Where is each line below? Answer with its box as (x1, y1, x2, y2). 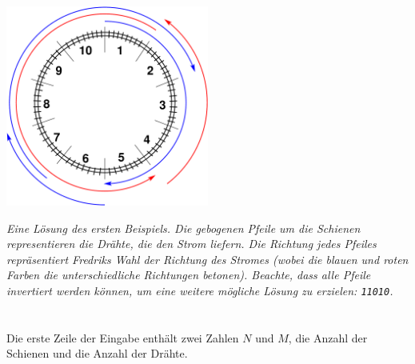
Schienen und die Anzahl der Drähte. (6, 345, 188, 362)
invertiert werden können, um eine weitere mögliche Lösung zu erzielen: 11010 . (6, 282, 393, 299)
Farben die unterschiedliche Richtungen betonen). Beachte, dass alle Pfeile (6, 266, 371, 283)
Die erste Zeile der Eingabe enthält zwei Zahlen (6, 329, 239, 346)
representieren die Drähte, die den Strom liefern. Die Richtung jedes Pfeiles (6, 235, 377, 252)
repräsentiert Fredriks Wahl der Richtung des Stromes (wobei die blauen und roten (6, 250, 409, 267)
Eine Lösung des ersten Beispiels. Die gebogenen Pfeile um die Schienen (6, 219, 361, 236)
